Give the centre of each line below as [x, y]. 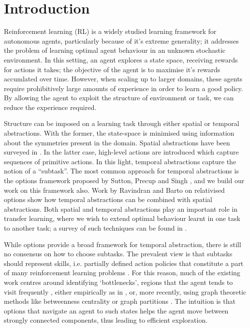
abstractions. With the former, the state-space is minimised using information [119, 133]
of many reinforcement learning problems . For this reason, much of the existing [122, 273]
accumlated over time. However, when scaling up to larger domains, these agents [123, 79]
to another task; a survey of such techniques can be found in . [96, 228]
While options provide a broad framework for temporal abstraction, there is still [123, 244]
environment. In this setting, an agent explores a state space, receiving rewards [121, 59]
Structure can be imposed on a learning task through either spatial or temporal [122, 123]
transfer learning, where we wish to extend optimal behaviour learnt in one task [122, 218]
